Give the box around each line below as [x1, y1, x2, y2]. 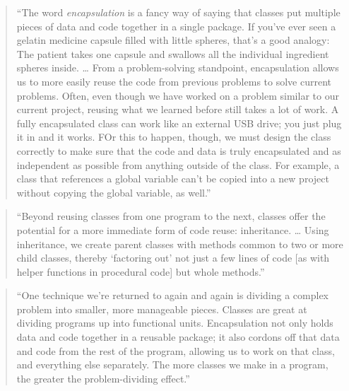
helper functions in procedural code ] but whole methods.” [16, 264, 265, 279]
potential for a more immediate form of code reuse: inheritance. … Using [16, 222, 329, 237]
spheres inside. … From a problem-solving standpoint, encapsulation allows [16, 60, 339, 75]
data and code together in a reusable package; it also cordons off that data [16, 329, 340, 344]
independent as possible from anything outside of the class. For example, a [16, 157, 340, 172]
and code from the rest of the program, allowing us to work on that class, [16, 343, 335, 358]
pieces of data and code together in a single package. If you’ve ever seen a [16, 18, 336, 33]
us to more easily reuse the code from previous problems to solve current [16, 74, 331, 88]
